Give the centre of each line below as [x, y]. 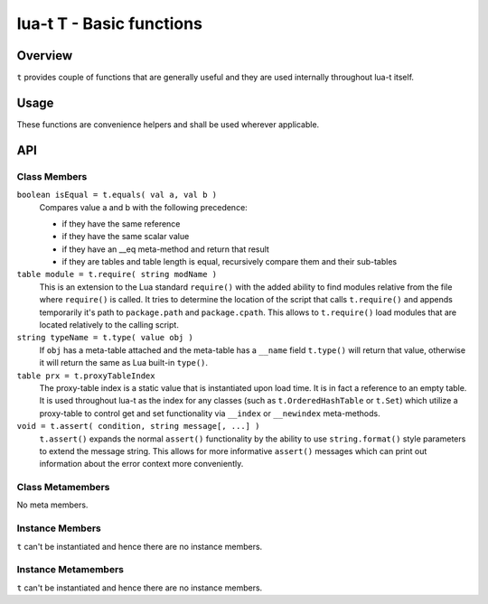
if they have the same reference [121, 223]
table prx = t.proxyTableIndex [86, 376]
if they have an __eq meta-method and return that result [166, 249]
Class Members [52, 176]
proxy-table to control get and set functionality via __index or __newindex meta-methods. [210, 413]
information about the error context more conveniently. [141, 464]
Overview [45, 56]
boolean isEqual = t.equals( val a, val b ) [117, 195]
